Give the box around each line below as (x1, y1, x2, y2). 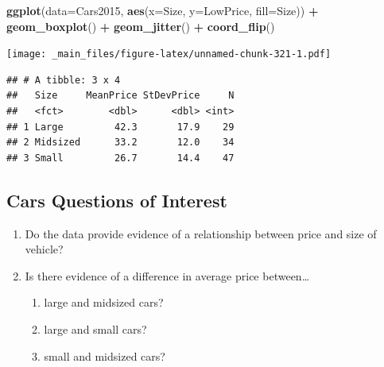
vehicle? (25, 241, 64, 257)
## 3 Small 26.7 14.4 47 (6, 152, 235, 164)
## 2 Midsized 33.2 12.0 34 (6, 137, 235, 149)
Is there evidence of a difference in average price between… (25, 267, 310, 284)
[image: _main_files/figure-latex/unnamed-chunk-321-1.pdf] (6, 48, 332, 60)
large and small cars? (44, 320, 147, 337)
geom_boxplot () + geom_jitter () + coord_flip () (6, 17, 275, 34)
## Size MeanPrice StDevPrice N (6, 90, 235, 102)
